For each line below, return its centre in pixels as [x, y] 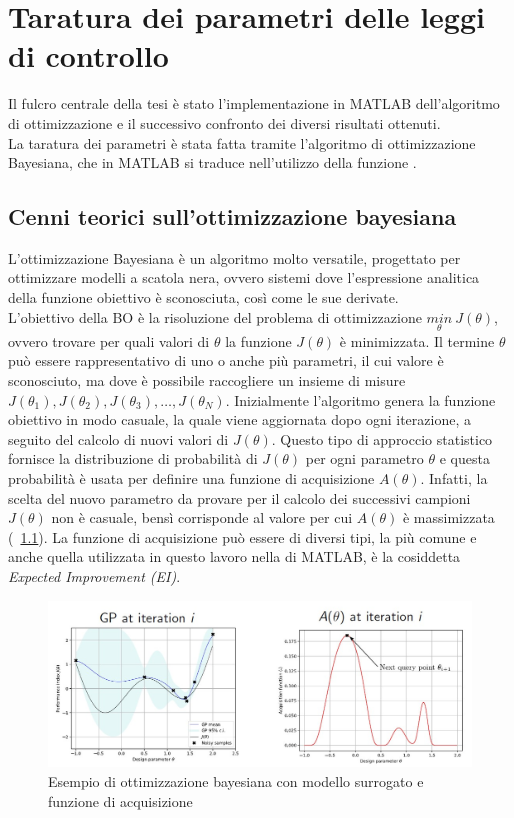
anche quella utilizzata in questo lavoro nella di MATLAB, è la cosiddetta [234, 556]
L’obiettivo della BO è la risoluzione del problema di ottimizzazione [215, 316]
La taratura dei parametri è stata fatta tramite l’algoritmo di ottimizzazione [242, 142]
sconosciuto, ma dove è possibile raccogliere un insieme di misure [207, 380]
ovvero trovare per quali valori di [109, 340]
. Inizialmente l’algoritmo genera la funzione [360, 399]
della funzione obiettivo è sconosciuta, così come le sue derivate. [203, 297]
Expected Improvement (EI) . [94, 576]
